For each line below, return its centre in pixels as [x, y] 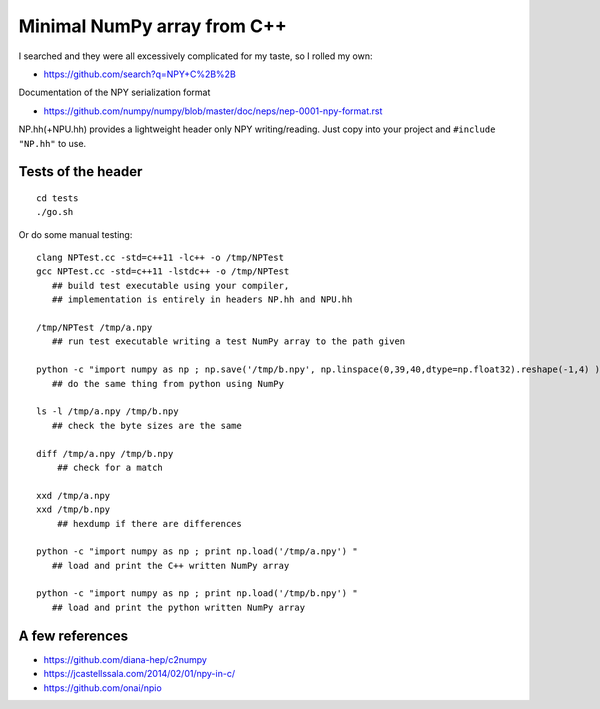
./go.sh [55, 212]
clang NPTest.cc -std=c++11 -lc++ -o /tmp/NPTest [160, 258]
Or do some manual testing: [75, 234]
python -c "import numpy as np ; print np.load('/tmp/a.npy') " [197, 551]
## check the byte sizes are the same [146, 425]
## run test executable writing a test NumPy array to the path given [228, 341]
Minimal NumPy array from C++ [152, 26]
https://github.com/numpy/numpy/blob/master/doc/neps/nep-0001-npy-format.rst [213, 111]
